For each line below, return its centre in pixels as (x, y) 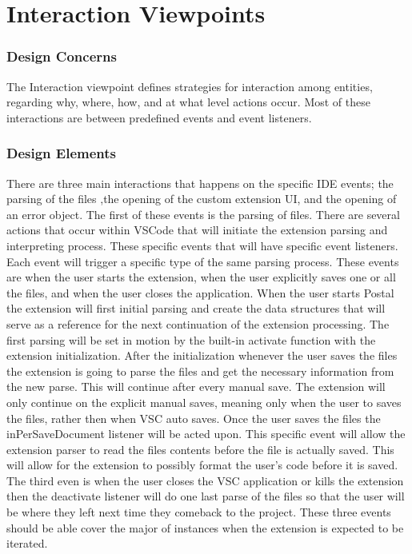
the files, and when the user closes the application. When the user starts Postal (200, 292)
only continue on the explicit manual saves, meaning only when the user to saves (204, 402)
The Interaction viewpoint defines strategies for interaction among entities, (190, 86)
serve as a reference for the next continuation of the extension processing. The (198, 323)
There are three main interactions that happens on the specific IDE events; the (200, 183)
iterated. (27, 543)
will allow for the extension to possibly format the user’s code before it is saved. (202, 465)
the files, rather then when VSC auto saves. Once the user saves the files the (194, 418)
